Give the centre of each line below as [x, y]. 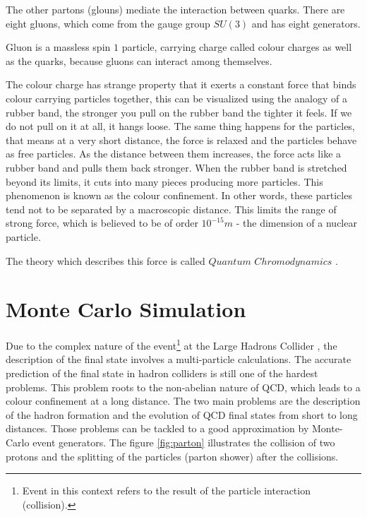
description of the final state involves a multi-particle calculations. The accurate [179, 359]
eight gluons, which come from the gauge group [108, 23]
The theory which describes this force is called [106, 260]
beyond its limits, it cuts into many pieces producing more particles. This [164, 181]
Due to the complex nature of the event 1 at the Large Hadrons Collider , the [172, 344]
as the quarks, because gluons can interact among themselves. [139, 60]
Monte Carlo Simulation [126, 309]
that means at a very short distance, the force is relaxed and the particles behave [181, 139]
